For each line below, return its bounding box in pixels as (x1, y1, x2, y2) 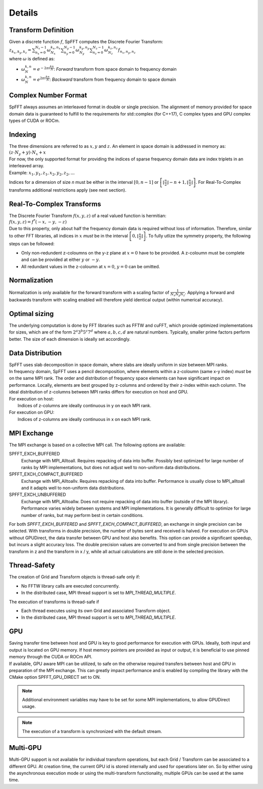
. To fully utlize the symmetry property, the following (146, 233, 251, 239)
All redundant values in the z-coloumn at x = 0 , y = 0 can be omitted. (21, 263, 160, 269)
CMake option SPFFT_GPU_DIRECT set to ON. (9, 674, 101, 680)
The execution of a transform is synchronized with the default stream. (22, 729, 162, 734)
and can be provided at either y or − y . (21, 256, 100, 263)
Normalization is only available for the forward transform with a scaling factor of (9, 289, 170, 295)
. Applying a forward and (185, 289, 235, 295)
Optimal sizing (9, 310, 54, 318)
